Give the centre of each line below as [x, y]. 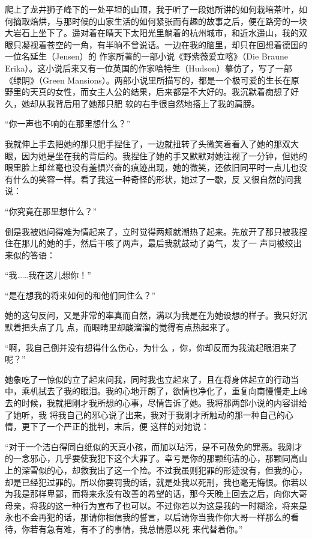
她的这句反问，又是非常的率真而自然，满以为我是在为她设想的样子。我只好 [152, 315]
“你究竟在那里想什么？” [51, 211]
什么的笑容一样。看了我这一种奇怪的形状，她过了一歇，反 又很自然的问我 [157, 179]
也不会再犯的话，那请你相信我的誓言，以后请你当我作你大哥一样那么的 [151, 517]
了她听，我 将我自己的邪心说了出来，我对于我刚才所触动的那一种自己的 [145, 414]
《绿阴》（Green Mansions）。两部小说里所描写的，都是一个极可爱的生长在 [148, 80]
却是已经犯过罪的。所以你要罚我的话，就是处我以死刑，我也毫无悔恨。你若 [152, 482]
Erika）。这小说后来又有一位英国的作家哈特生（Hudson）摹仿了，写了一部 [148, 68]
